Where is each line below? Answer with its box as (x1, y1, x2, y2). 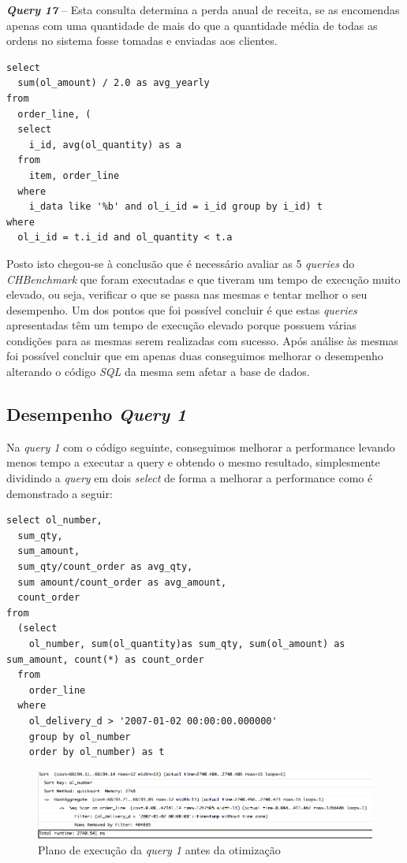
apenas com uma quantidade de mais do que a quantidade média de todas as (6, 17, 378, 33)
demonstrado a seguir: (6, 485, 113, 501)
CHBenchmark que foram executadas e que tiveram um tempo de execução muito (6, 270, 401, 287)
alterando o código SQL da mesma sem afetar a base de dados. (6, 363, 310, 380)
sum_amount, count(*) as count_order (6, 653, 204, 665)
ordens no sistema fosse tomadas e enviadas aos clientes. (6, 32, 278, 49)
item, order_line (28, 169, 120, 181)
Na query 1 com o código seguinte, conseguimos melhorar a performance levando (6, 438, 395, 455)
